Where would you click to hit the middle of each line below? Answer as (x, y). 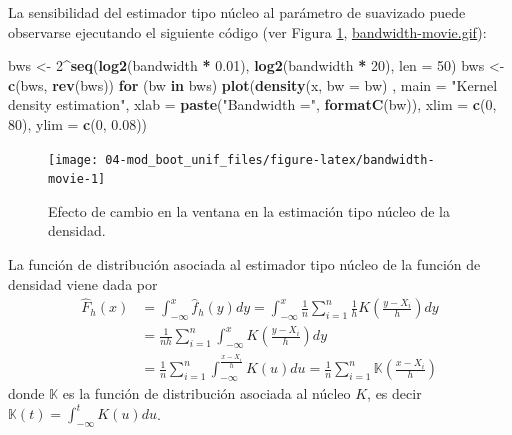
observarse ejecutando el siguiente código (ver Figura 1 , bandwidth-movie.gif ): (247, 31)
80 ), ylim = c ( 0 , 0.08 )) (78, 123)
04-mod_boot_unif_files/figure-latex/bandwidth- (270, 159)
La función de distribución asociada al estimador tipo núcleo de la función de (244, 264)
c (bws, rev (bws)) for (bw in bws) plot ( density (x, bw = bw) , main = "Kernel (253, 84)
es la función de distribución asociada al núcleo (206, 393)
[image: (73, 159)
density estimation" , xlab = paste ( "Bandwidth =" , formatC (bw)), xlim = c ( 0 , (252, 104)
